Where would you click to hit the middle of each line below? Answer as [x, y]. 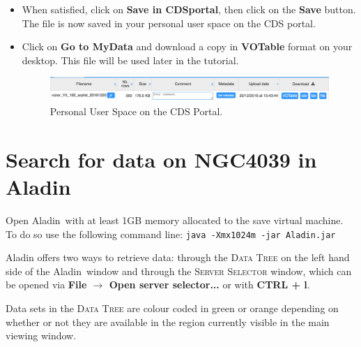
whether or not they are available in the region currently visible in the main [168, 322]
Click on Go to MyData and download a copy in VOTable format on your [187, 46]
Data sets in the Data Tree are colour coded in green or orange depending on [172, 308]
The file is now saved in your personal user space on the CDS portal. [169, 23]
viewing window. [41, 335]
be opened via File [46, 285]
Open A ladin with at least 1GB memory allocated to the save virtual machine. [175, 220]
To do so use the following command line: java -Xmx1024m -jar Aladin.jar [171, 234]
